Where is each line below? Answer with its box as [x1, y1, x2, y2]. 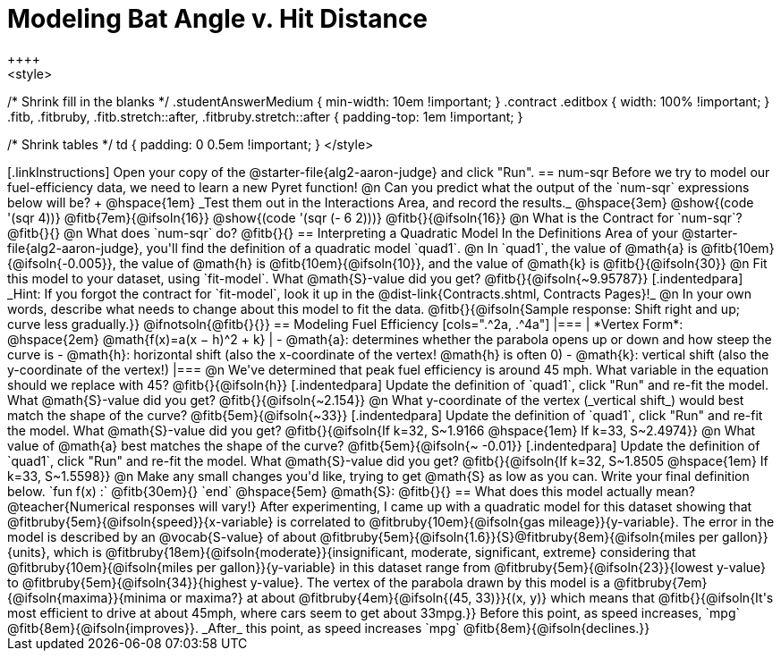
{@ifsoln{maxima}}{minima [7, 589, 166, 605]
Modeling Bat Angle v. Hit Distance [7, 4, 429, 34]
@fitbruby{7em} [613, 574, 708, 590]
